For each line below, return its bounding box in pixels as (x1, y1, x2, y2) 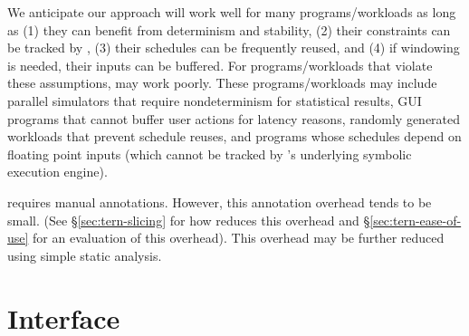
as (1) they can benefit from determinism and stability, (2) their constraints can (7, 20, 451, 39)
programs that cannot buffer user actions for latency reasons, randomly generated (7, 109, 461, 128)
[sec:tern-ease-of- (369, 210, 462, 229)
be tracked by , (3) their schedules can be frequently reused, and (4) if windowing (7, 38, 460, 57)
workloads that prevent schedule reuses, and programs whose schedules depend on (7, 127, 462, 146)
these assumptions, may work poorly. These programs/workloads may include (7, 73, 437, 92)
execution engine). (7, 162, 108, 181)
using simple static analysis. (7, 245, 162, 264)
